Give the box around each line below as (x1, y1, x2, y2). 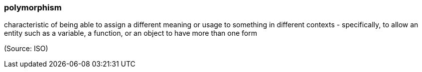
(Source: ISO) (4, 44, 48, 53)
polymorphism (4, 2, 62, 12)
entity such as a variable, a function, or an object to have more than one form (4, 29, 258, 38)
